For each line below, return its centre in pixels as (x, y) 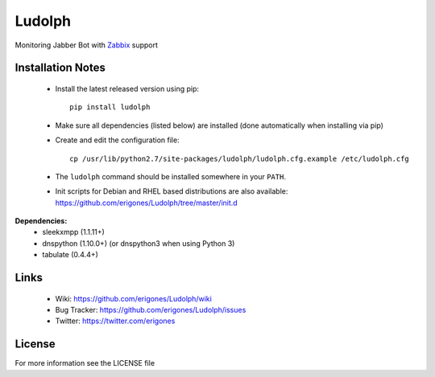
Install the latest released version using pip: (127, 88)
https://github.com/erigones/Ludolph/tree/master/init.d (146, 203)
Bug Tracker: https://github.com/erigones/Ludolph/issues (151, 310)
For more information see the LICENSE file (85, 363)
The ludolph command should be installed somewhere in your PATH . (170, 176)
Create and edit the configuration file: (118, 140)
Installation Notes (60, 68)
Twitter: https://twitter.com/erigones (115, 321)
